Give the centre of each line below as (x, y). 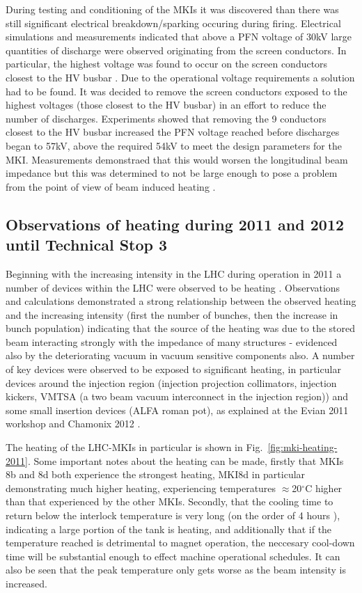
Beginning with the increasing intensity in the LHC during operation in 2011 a (174, 273)
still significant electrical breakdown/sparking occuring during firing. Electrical (173, 23)
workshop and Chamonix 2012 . (73, 424)
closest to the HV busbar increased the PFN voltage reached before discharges (173, 132)
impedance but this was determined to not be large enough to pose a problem (172, 173)
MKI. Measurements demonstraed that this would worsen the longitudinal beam (177, 159)
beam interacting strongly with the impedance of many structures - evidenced (172, 341)
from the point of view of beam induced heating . (111, 186)
